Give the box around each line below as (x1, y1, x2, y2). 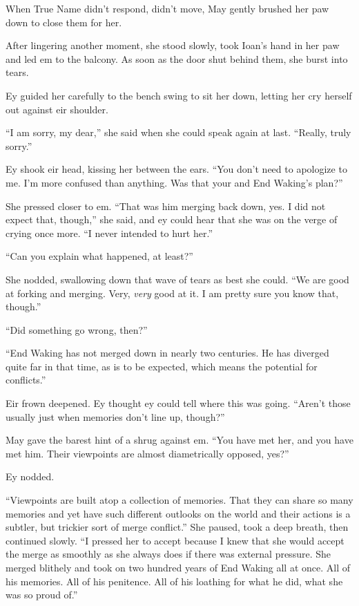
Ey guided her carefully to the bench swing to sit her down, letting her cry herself (6, 88, 352, 102)
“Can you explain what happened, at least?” (6, 249, 193, 263)
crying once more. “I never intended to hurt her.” (6, 225, 213, 240)
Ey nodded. (6, 469, 55, 484)
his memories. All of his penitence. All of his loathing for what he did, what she (6, 574, 343, 588)
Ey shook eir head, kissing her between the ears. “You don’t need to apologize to (6, 162, 347, 176)
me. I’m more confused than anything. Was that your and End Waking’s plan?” (6, 175, 343, 189)
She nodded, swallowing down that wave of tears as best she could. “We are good (6, 272, 349, 286)
